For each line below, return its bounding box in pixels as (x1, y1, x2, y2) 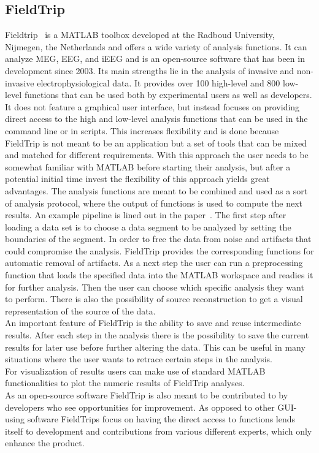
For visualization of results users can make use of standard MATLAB (5, 364, 266, 377)
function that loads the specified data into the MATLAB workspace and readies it (5, 268, 313, 281)
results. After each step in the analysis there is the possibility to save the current (5, 329, 309, 341)
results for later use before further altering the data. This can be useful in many (5, 340, 306, 353)
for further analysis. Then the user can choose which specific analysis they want (5, 280, 304, 293)
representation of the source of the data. (5, 304, 156, 317)
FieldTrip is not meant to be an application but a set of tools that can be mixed (5, 136, 307, 149)
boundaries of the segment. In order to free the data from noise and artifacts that (5, 232, 312, 245)
